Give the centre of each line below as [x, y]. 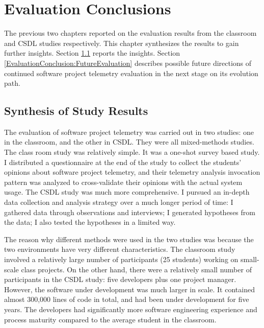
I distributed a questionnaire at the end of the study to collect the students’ [123, 162]
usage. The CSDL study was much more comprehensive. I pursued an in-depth [127, 192]
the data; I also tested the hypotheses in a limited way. [90, 222]
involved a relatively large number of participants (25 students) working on [121, 259]
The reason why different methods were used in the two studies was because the [129, 239]
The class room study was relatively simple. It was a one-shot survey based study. [132, 152]
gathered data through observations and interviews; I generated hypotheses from [130, 212]
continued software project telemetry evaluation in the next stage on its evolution [131, 73]
